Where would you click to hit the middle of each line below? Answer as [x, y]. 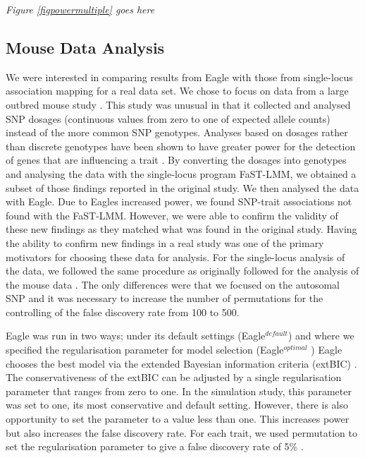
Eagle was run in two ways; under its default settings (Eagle [136, 336]
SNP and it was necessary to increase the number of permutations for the [165, 298]
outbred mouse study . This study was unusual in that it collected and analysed [178, 104]
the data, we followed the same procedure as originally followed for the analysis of [182, 271]
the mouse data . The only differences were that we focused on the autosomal [173, 284]
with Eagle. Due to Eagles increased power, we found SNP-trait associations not [179, 201]
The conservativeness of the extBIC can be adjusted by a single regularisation [174, 377]
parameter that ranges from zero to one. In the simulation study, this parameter [179, 391]
